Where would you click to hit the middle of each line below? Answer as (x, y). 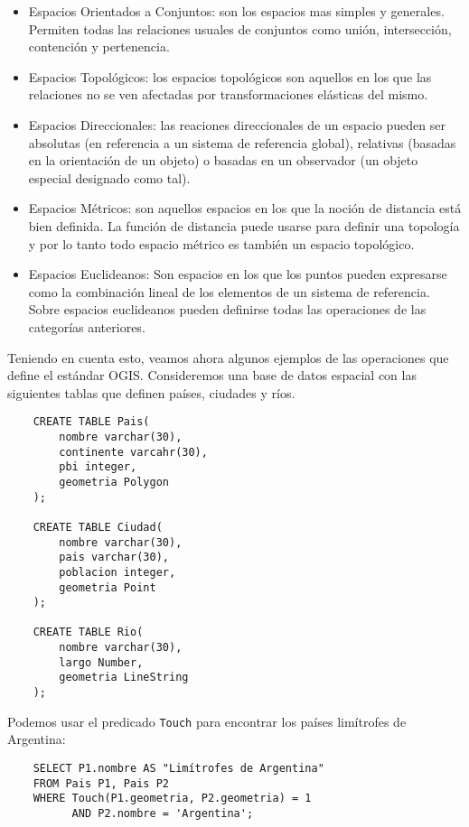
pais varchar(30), (114, 558)
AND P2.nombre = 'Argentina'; (163, 813)
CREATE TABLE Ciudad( (98, 527)
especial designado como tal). (109, 177)
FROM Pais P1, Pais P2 (101, 783)
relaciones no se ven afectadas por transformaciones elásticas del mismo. (228, 94)
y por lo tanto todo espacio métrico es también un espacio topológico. (221, 243)
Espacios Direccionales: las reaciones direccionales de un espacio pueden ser (237, 124)
